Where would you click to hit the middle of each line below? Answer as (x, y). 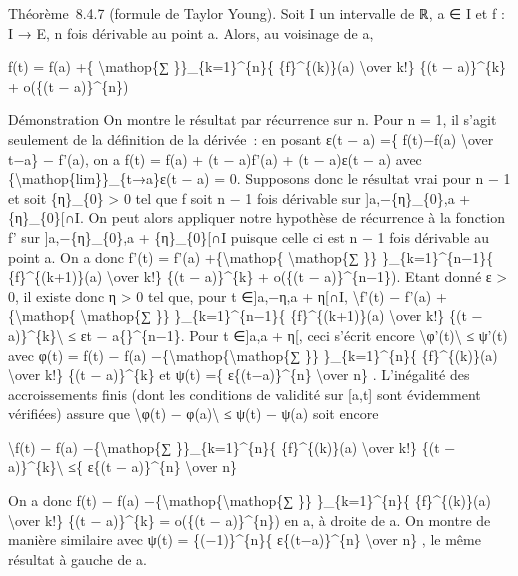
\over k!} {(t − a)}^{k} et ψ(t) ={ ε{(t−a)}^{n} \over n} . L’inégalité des (239, 374)
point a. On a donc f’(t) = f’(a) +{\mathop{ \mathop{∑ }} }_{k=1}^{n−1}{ (251, 256)
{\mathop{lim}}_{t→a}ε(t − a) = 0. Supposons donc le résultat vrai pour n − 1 (259, 178)
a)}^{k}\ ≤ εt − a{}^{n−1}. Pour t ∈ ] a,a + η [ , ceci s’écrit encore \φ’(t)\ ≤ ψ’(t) (258, 334)
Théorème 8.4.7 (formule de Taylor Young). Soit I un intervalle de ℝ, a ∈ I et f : (256, 13)
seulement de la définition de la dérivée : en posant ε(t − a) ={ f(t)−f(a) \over (251, 138)
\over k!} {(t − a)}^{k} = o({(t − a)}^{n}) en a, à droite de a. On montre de (249, 519)
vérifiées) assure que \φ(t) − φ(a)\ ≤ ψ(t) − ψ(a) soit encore (193, 413)
